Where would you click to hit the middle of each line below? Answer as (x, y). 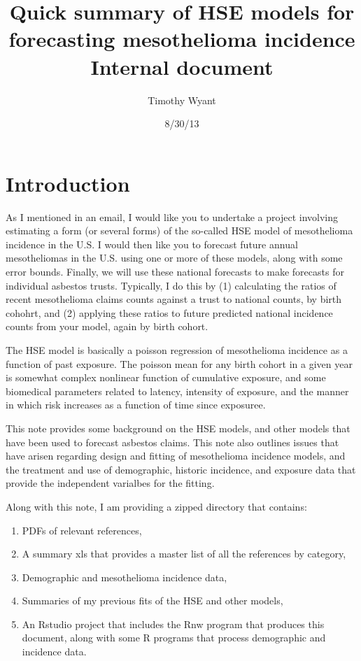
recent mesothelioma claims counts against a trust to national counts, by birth (174, 299)
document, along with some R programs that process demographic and (174, 638)
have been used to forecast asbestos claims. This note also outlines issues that (172, 442)
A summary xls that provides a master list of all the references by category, (184, 554)
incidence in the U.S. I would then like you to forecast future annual (152, 244)
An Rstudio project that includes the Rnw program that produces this (173, 624)
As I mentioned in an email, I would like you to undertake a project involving (172, 216)
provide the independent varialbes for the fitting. (110, 483)
